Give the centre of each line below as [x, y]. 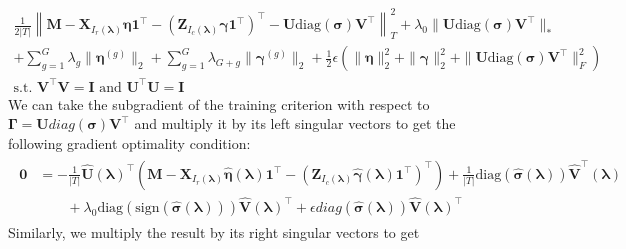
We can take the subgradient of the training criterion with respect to [219, 103]
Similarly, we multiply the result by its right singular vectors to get [214, 231]
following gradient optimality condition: [129, 143]
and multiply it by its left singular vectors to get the [295, 123]
